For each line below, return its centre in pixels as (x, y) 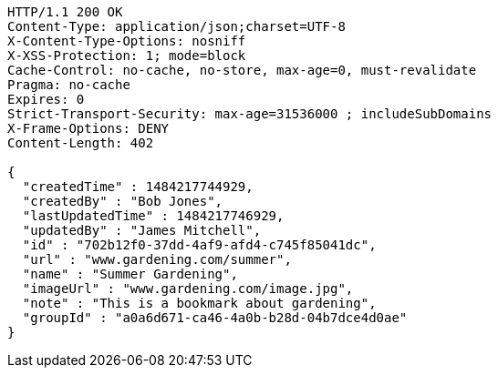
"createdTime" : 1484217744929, (138, 187)
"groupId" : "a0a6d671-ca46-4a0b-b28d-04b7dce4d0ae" (215, 318)
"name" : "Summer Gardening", (130, 274)
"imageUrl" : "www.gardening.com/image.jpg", (188, 289)
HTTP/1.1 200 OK (65, 12)
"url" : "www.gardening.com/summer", (157, 259)
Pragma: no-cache (69, 85)
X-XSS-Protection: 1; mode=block (127, 56)
